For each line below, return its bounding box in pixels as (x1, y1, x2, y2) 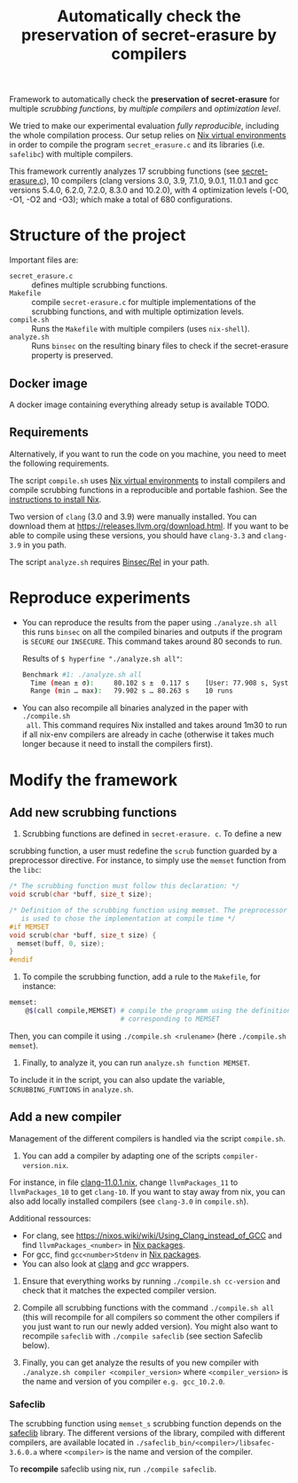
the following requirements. (9, 458, 109, 468)
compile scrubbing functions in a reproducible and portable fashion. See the (9, 484, 288, 495)
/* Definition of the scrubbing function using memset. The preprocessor (9, 906, 288, 915)
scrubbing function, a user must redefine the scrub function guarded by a (9, 845, 278, 857)
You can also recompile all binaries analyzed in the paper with (21, 702, 248, 713)
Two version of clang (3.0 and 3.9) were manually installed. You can (9, 511, 257, 522)
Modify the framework (9, 770, 178, 790)
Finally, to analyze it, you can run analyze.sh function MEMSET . (21, 1057, 250, 1068)
